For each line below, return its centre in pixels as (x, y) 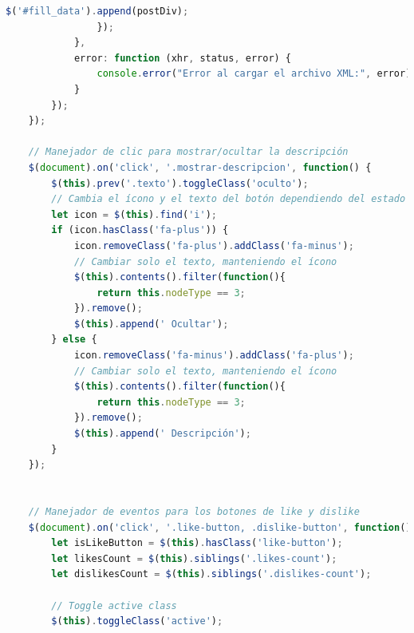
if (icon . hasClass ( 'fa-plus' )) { (140, 230)
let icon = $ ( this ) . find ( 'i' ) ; (134, 214)
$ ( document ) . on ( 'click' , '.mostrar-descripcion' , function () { (200, 167)
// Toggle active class (114, 605)
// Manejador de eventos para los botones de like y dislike (194, 512)
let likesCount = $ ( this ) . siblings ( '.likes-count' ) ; (194, 558)
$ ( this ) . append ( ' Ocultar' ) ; (151, 324)
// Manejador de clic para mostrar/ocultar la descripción (188, 152)
